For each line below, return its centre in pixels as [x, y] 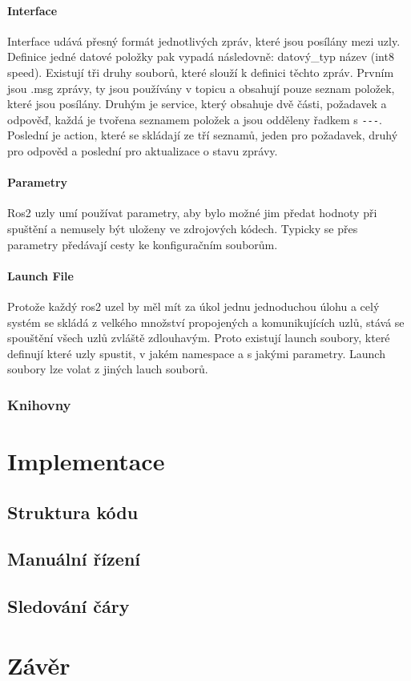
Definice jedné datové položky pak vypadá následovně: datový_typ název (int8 [201, 56]
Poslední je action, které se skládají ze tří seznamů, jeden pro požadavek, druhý [203, 135]
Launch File [40, 275]
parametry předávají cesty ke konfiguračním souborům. [143, 244]
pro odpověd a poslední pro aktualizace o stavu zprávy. [143, 151]
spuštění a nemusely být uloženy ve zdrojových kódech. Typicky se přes [183, 228]
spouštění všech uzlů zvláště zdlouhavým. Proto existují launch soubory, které [199, 338]
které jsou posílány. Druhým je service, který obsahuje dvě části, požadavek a [197, 104]
